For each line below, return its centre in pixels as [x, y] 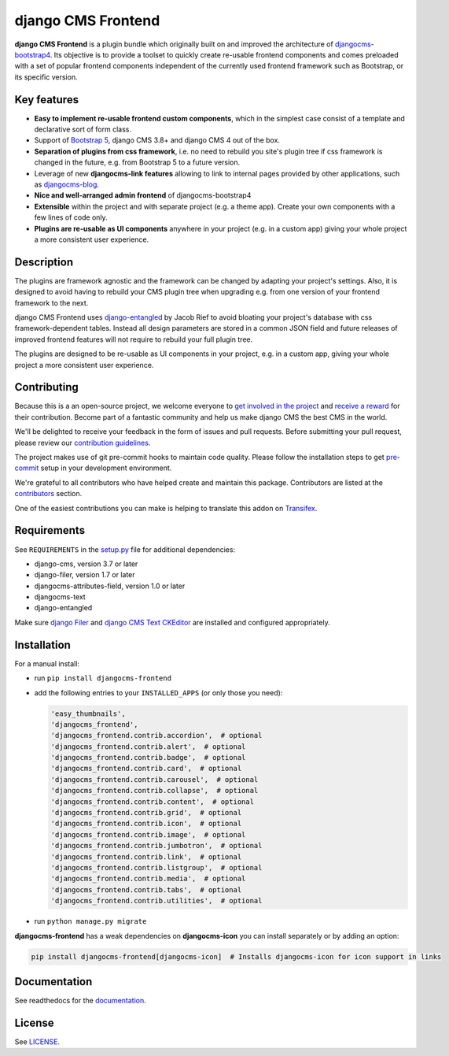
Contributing [46, 387]
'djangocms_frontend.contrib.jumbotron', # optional [156, 846]
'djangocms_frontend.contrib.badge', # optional [148, 758]
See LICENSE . [37, 1041]
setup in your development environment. [106, 468]
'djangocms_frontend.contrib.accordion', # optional [156, 735]
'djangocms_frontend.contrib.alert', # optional [148, 747]
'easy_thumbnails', [88, 713]
